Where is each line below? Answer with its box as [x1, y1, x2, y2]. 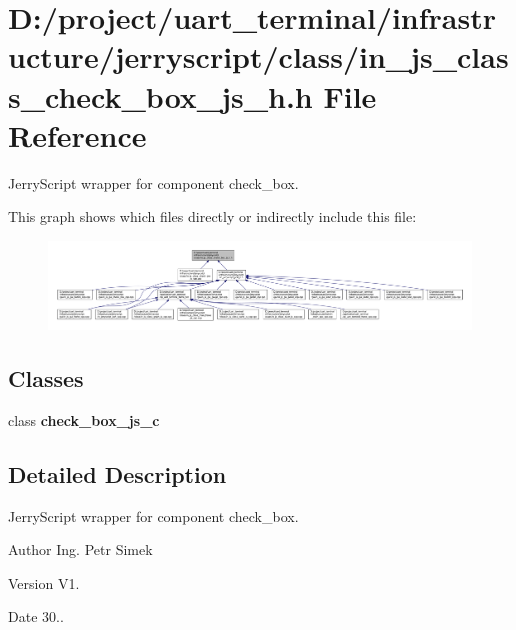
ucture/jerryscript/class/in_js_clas [8, 36, 509, 77]
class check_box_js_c [8, 409, 160, 430]
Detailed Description [8, 458, 227, 489]
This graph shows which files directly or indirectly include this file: [8, 206, 417, 227]
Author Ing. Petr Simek [8, 539, 153, 560]
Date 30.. [8, 606, 64, 627]
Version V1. [8, 572, 80, 593]
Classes [8, 362, 84, 393]
